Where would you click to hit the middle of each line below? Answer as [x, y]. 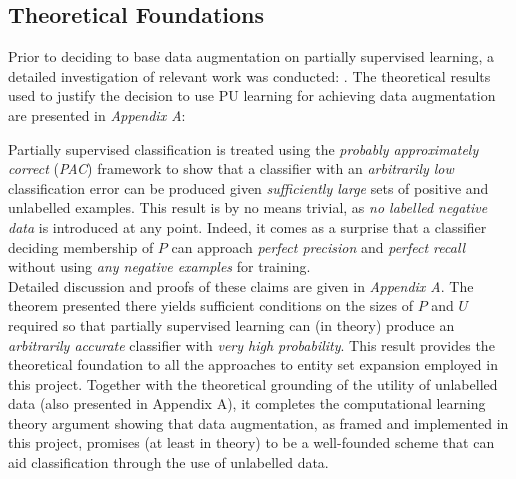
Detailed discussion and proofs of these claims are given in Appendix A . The [241, 285]
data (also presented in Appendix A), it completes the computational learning [247, 403]
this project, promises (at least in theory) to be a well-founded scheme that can [251, 442]
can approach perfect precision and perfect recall [318, 246]
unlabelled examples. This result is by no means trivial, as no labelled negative [248, 207]
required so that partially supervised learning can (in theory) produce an [231, 324]
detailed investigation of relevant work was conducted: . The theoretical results [249, 75]
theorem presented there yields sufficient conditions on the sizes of [210, 305]
